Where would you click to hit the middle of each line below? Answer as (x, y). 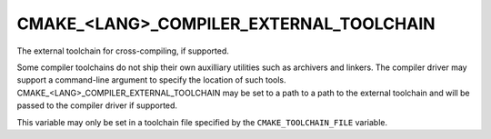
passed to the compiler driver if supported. (97, 105)
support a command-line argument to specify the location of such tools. (151, 80)
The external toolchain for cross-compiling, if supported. (123, 51)
